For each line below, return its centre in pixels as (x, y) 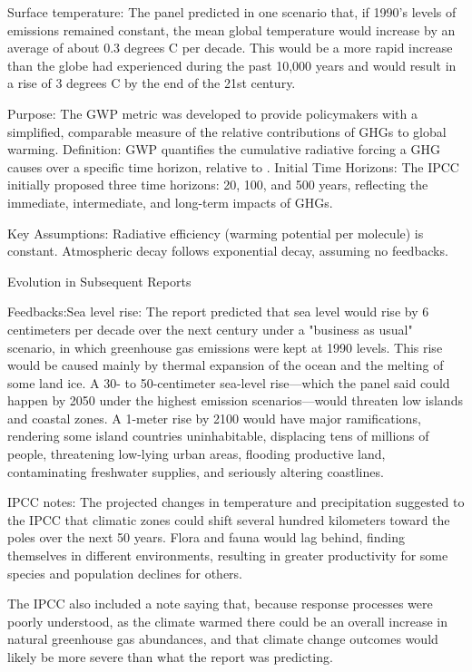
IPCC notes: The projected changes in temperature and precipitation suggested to (236, 502)
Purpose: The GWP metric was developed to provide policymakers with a (212, 113)
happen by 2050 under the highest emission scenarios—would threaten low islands (235, 400)
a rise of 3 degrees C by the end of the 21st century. (152, 83)
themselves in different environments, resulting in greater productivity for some (228, 555)
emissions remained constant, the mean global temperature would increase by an (231, 29)
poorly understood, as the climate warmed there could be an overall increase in (228, 621)
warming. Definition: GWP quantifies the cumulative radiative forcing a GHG (224, 149)
